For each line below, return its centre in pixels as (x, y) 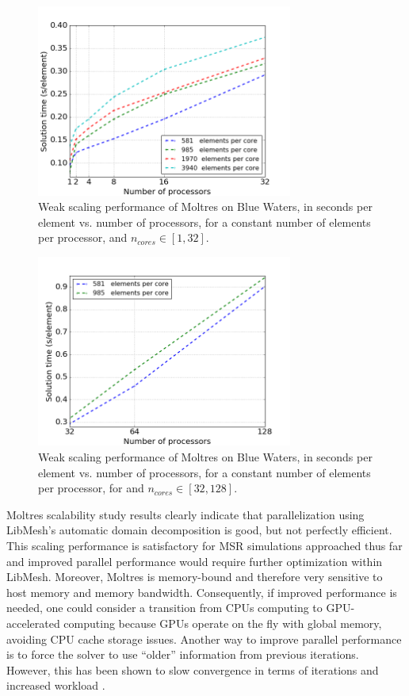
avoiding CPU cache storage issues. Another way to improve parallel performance (204, 639)
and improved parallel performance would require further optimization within (195, 561)
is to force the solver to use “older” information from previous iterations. (183, 654)
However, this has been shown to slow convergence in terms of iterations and (193, 669)
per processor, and (83, 237)
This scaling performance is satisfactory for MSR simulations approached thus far (204, 545)
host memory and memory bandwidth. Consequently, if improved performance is (202, 592)
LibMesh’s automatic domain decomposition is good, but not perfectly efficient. (199, 530)
